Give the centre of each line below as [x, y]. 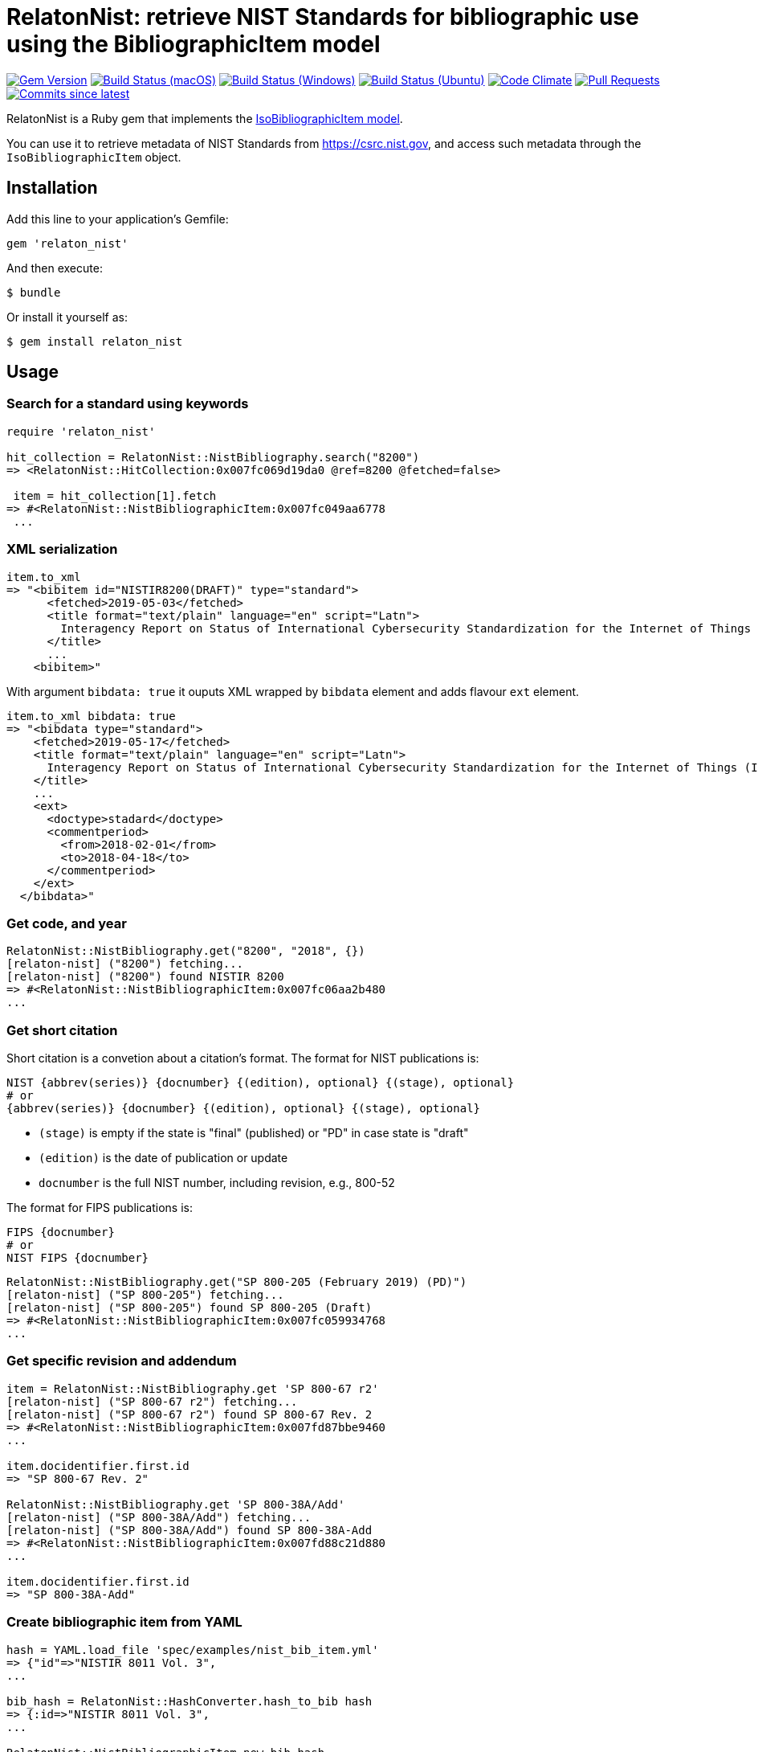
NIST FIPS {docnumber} [78, 1258]
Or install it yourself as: [67, 317]
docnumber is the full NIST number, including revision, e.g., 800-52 [217, 1183]
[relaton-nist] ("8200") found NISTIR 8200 [145, 977]
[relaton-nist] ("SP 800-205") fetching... [145, 1295]
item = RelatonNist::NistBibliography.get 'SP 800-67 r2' [193, 1388]
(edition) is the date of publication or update [163, 1158]
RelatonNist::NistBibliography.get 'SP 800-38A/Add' [176, 1504]
